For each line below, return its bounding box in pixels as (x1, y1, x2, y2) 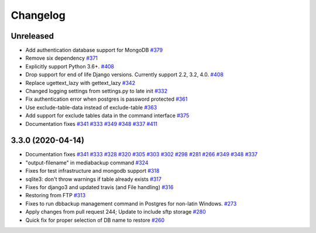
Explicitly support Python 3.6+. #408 (25, 63, 114, 70)
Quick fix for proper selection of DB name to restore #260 (25, 217, 165, 224)
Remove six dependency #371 (25, 54, 98, 61)
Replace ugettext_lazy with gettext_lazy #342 (25, 79, 136, 86)
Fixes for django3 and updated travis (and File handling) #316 (25, 184, 174, 191)
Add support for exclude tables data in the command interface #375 (25, 112, 190, 119)
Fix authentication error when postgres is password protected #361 (25, 95, 188, 102)
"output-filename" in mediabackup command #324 (25, 159, 149, 166)
